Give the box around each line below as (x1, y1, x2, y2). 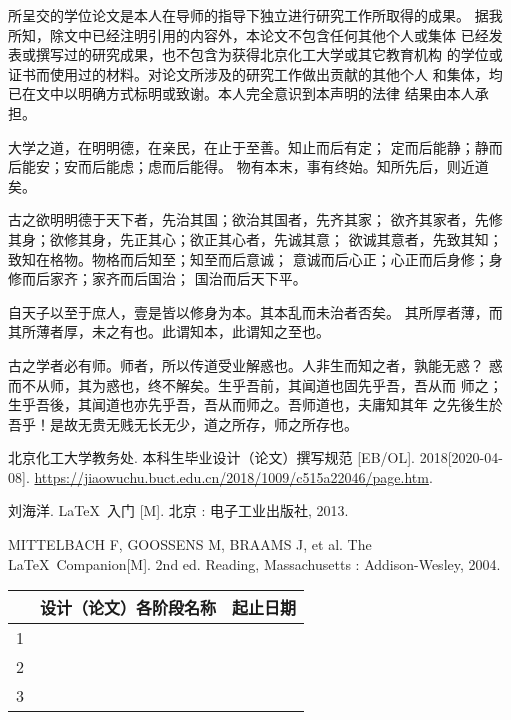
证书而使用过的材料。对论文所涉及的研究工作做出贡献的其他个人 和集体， (8, 63, 489, 84)
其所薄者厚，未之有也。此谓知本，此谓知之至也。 (8, 321, 330, 342)
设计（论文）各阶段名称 (40, 596, 217, 620)
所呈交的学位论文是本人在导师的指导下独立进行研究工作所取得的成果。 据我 (8, 5, 503, 25)
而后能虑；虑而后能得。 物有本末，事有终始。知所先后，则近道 (77, 156, 489, 177)
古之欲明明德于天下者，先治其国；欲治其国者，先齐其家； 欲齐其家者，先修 (8, 209, 503, 230)
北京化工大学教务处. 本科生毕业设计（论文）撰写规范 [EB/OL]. (8, 447, 415, 468)
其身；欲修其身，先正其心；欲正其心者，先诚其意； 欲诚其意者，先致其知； (8, 228, 503, 249)
